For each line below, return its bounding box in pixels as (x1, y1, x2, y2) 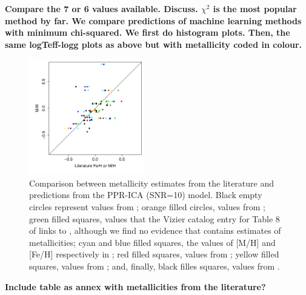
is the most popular (213, 2, 297, 15)
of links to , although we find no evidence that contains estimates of (29, 224, 281, 237)
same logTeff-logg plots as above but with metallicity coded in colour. (5, 38, 302, 50)
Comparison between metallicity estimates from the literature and (29, 176, 274, 189)
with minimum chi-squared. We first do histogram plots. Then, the (5, 26, 290, 39)
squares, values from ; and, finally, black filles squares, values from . (29, 259, 280, 272)
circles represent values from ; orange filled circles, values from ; (29, 200, 265, 213)
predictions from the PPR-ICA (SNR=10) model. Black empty (29, 188, 262, 201)
